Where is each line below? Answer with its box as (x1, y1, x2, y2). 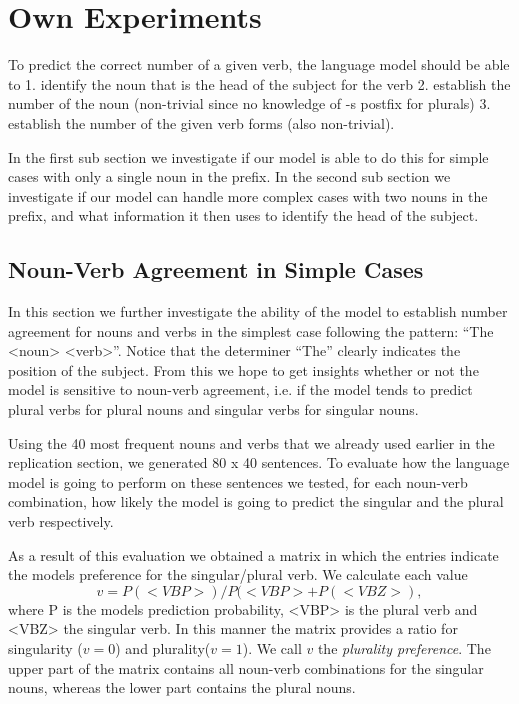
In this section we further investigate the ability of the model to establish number (8, 301, 508, 322)
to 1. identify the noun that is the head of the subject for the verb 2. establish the (8, 73, 511, 94)
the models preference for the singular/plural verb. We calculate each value (8, 564, 468, 585)
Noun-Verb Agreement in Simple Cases (8, 254, 424, 285)
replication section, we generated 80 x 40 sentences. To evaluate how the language (8, 452, 510, 473)
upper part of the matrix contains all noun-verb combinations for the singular (8, 657, 484, 678)
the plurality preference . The (317, 637, 491, 658)
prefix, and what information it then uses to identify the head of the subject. (8, 205, 479, 226)
